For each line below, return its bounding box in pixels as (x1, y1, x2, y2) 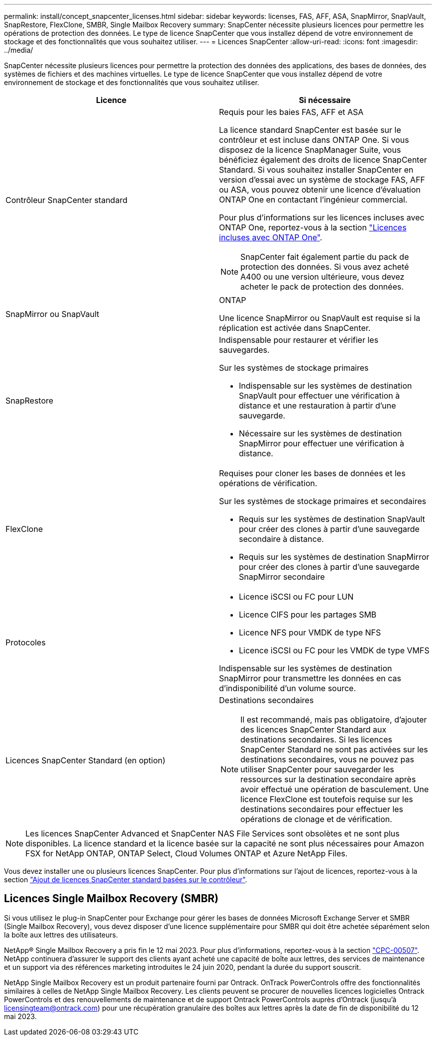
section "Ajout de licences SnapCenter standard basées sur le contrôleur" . (4, 875, 247, 884)
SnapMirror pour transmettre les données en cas (219, 673, 401, 683)
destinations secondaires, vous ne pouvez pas (240, 754, 414, 764)
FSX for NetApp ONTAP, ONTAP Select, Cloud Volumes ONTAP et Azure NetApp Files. (25, 848, 348, 858)
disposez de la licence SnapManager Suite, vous (219, 145, 401, 155)
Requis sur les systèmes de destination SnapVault (239, 514, 425, 524)
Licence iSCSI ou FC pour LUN (239, 592, 354, 602)
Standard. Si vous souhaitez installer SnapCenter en (219, 165, 414, 175)
